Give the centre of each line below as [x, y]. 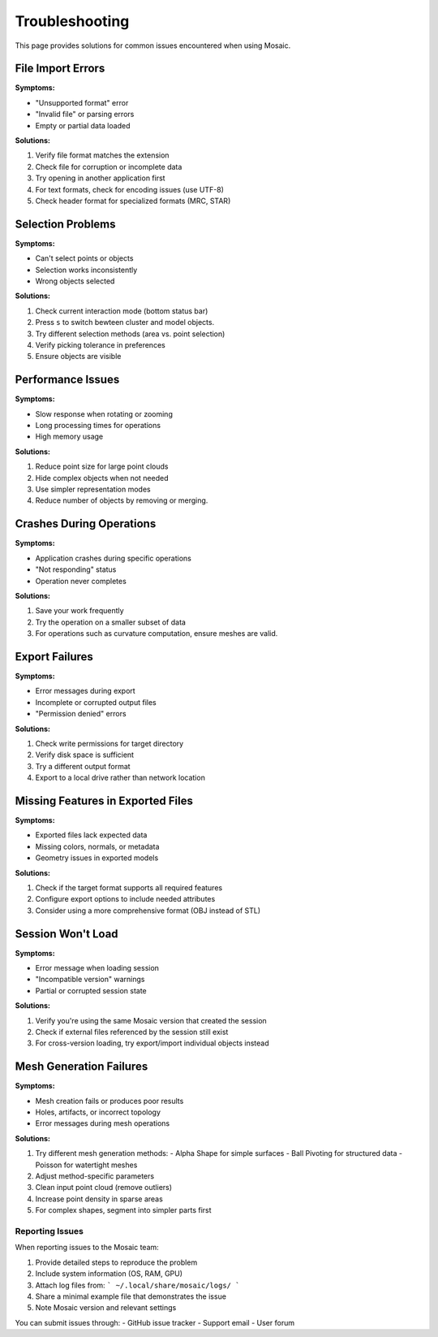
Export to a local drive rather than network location [120, 778]
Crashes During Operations [86, 524]
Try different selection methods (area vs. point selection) [130, 334]
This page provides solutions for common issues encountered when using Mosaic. [153, 45]
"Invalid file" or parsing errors [85, 115]
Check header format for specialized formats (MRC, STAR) [133, 201]
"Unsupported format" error [82, 102]
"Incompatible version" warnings [90, 980]
